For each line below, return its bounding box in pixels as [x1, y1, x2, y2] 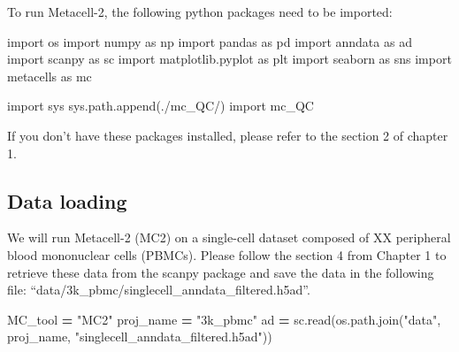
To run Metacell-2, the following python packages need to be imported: [7, 3, 393, 20]
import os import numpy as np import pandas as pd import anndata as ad [7, 32, 412, 50]
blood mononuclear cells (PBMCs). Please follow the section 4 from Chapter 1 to [7, 245, 447, 264]
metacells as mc [7, 66, 92, 85]
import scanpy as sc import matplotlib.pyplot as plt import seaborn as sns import [7, 50, 452, 68]
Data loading [7, 187, 127, 214]
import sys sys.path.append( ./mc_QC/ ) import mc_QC [7, 96, 314, 115]
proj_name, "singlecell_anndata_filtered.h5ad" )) [7, 327, 272, 346]
